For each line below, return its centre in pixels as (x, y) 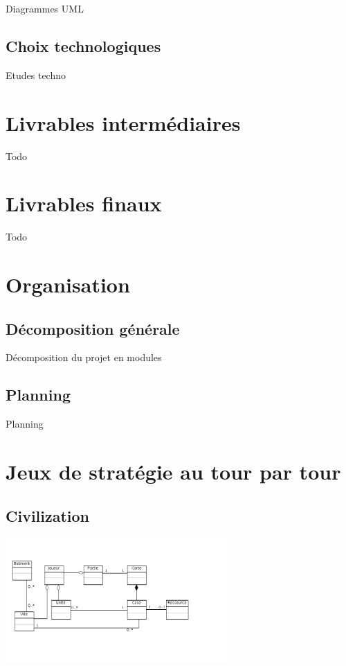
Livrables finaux (84, 203)
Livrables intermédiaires (123, 122)
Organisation (68, 284)
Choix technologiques (83, 45)
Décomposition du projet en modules (84, 357)
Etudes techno (36, 75)
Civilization (48, 515)
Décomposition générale (93, 328)
